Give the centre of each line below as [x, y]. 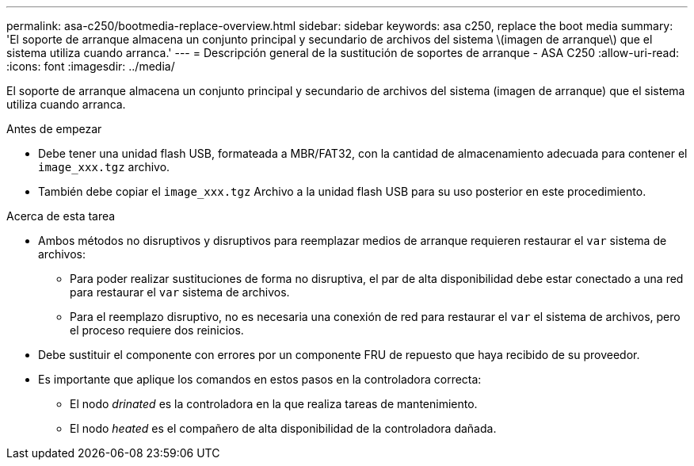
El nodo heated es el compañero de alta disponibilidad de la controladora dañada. [283, 428]
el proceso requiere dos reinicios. [157, 330]
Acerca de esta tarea [61, 216]
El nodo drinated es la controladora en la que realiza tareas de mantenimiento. [274, 404]
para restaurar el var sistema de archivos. [180, 292]
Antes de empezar [54, 129]
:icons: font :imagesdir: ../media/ [91, 66]
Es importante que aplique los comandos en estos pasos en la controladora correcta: [260, 379]
